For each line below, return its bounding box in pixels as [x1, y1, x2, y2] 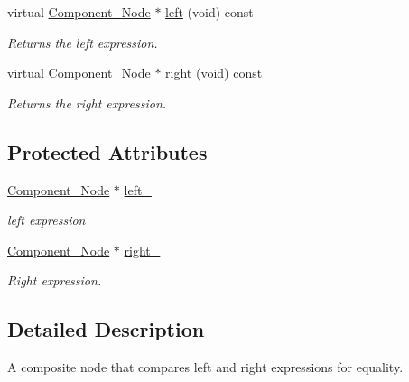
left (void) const [165, 3, 254, 21]
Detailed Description [7, 315, 205, 343]
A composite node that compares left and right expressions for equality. [7, 358, 404, 377]
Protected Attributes [7, 137, 208, 165]
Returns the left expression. [7, 33, 158, 51]
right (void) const [165, 63, 263, 82]
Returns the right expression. [7, 93, 167, 112]
